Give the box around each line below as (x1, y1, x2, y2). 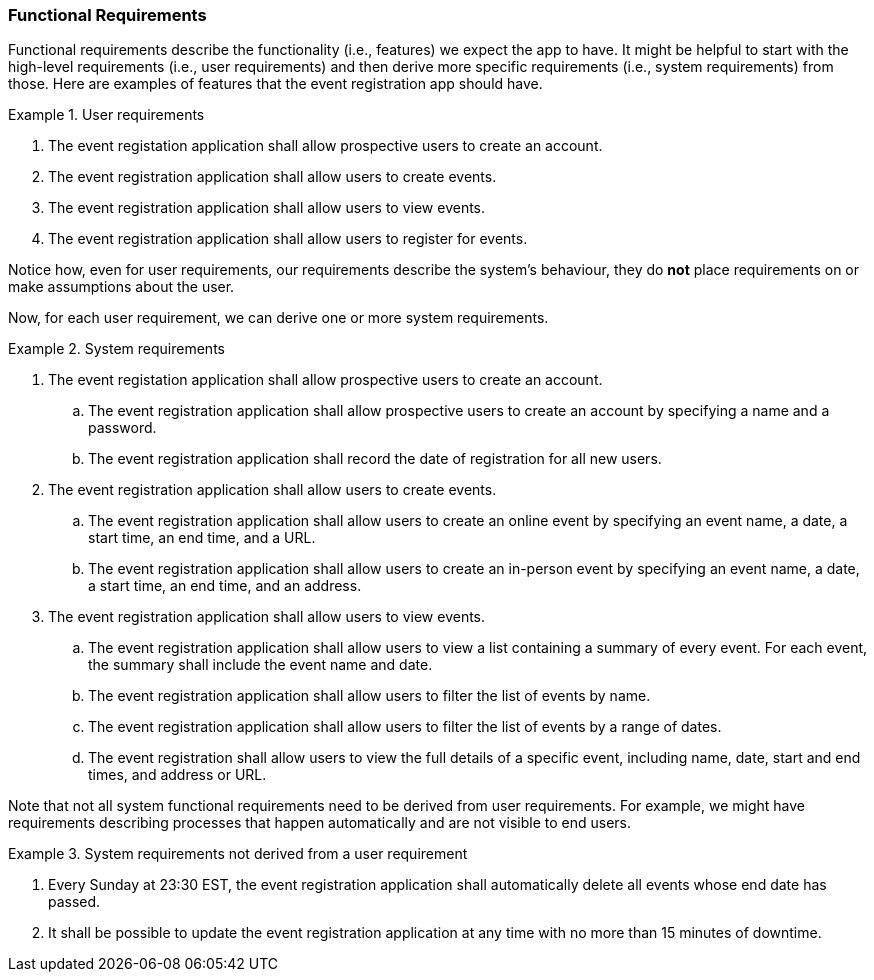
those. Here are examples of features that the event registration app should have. (8, 75, 543, 93)
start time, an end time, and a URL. (88, 529, 316, 547)
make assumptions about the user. (8, 278, 235, 296)
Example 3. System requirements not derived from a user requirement (8, 845, 468, 863)
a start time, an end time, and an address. (88, 577, 362, 595)
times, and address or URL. (88, 766, 267, 784)
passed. (48, 893, 101, 911)
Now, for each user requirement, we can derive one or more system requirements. (8, 309, 549, 327)
